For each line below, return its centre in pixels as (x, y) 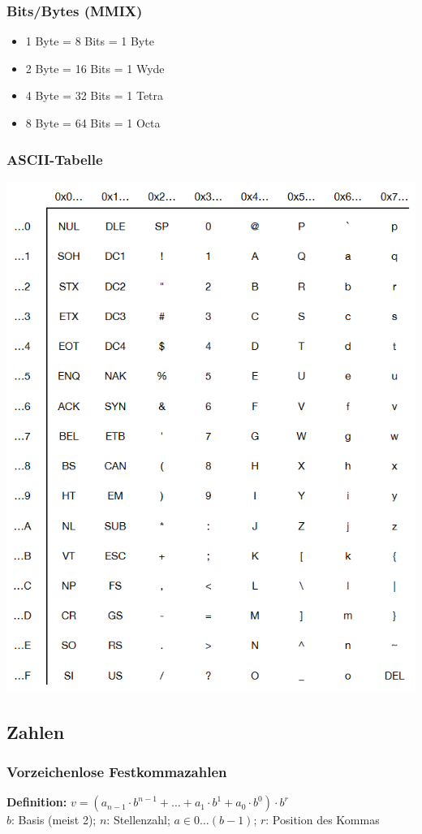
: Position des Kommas (323, 820)
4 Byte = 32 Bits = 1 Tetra (95, 95)
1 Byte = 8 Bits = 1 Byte (90, 41)
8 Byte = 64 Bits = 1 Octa (93, 123)
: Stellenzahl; (138, 820)
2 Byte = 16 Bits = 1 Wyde (95, 68)
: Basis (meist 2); (54, 820)
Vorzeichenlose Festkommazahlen (117, 771)
